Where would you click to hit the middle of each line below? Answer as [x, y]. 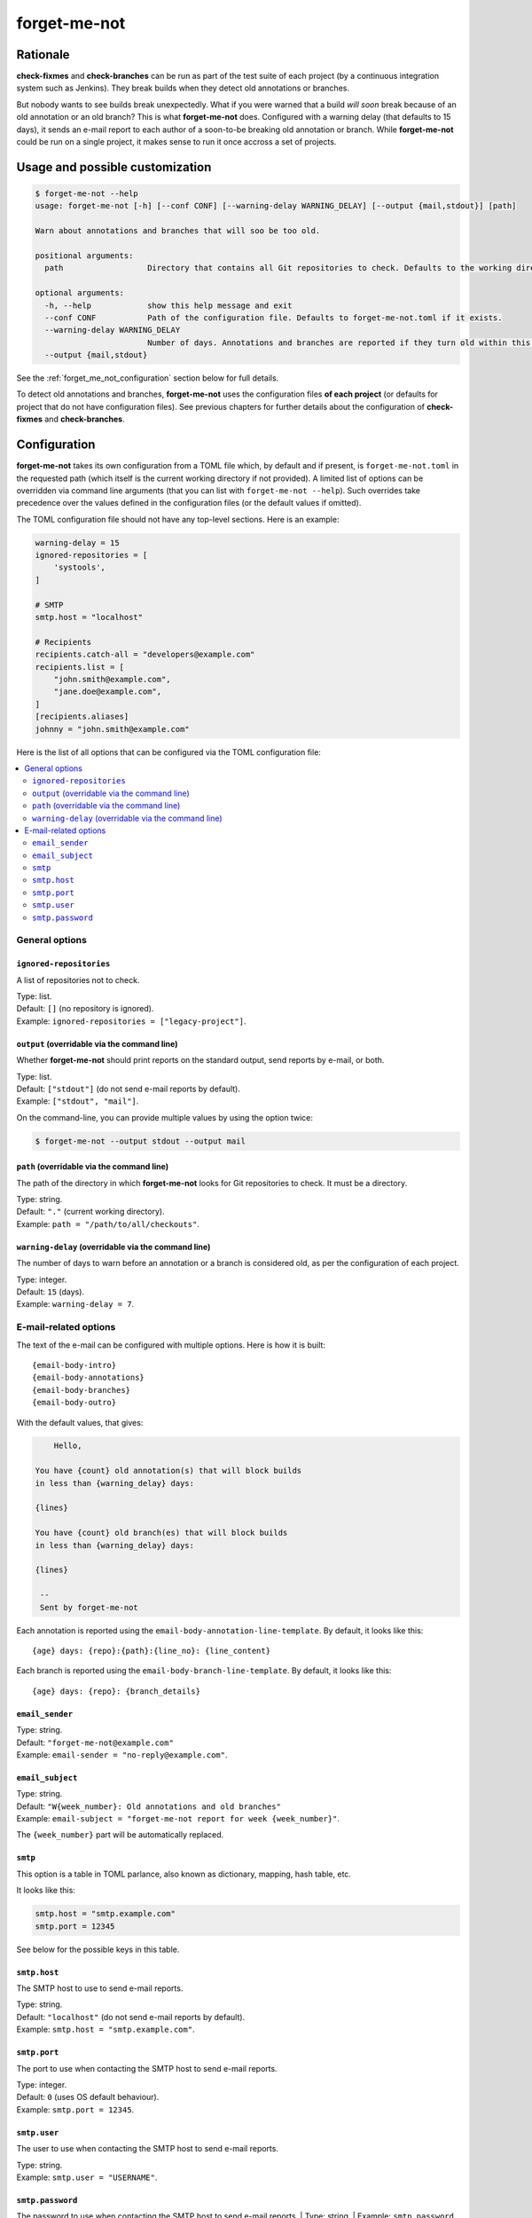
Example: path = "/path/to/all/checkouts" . [108, 1223]
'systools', [80, 567]
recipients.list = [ [79, 667]
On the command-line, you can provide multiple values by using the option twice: [165, 1117]
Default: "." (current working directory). [90, 1212]
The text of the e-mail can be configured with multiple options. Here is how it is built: [171, 1345]
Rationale [43, 55]
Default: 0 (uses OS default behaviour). [88, 2097]
